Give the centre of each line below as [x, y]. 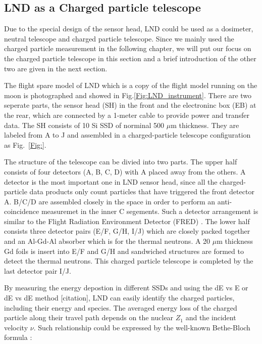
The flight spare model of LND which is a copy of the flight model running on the [131, 85]
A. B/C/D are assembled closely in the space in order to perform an [110, 201]
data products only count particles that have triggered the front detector [142, 191]
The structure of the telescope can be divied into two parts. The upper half [121, 162]
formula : [18, 337]
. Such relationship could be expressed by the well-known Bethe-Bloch [142, 327]
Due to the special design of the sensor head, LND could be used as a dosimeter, [129, 29]
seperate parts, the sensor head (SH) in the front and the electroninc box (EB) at [130, 105]
